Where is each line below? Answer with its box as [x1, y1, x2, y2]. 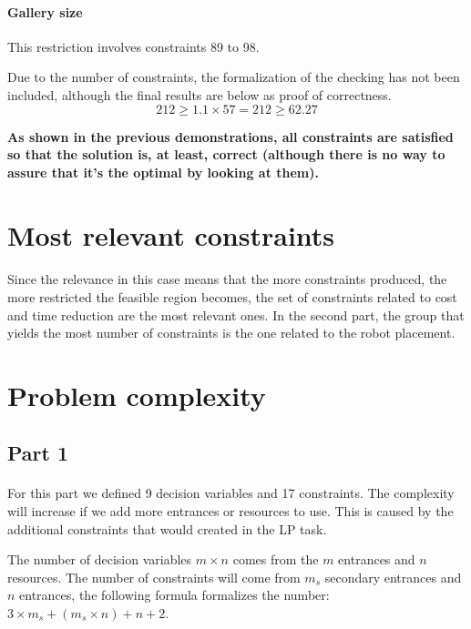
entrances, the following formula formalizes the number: [19, 585, 330, 604]
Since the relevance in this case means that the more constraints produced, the [7, 269, 447, 289]
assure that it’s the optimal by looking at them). [7, 162, 320, 181]
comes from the [232, 550, 319, 569]
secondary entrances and [324, 567, 462, 586]
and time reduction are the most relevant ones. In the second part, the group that [7, 305, 465, 324]
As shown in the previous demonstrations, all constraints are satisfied [7, 127, 454, 146]
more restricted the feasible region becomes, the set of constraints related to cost [7, 287, 457, 306]
